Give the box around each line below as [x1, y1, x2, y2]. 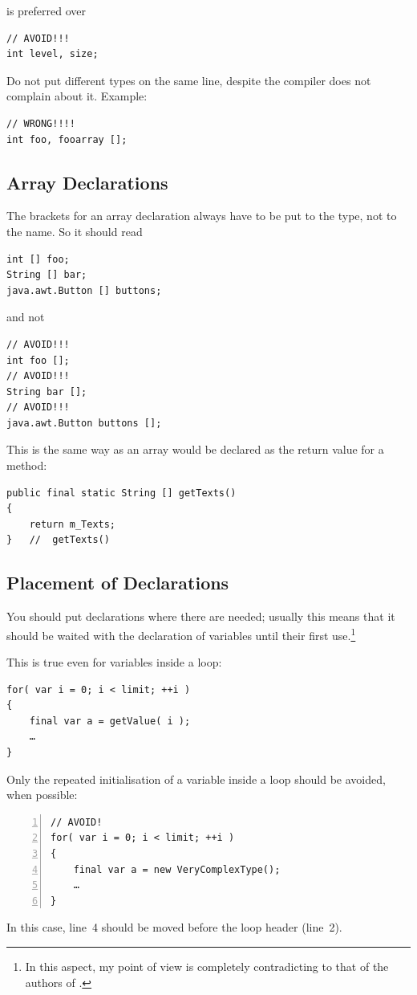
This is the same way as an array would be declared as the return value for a [6, 441, 384, 458]
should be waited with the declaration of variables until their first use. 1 [6, 624, 356, 643]
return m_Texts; [29, 518, 116, 530]
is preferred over [6, 2, 87, 18]
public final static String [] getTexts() [6, 487, 237, 499]
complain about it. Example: [6, 88, 148, 104]
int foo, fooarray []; [6, 133, 128, 145]
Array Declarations [6, 169, 168, 194]
